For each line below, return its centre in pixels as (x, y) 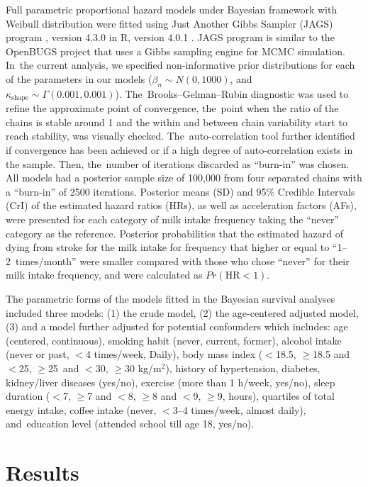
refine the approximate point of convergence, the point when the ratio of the (172, 108)
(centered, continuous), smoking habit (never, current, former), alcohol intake (174, 340)
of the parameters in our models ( (79, 78)
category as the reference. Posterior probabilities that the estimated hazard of (174, 233)
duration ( (28, 396)
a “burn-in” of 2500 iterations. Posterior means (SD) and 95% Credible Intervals (180, 191)
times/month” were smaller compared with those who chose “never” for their (182, 261)
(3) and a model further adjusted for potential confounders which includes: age (177, 326)
